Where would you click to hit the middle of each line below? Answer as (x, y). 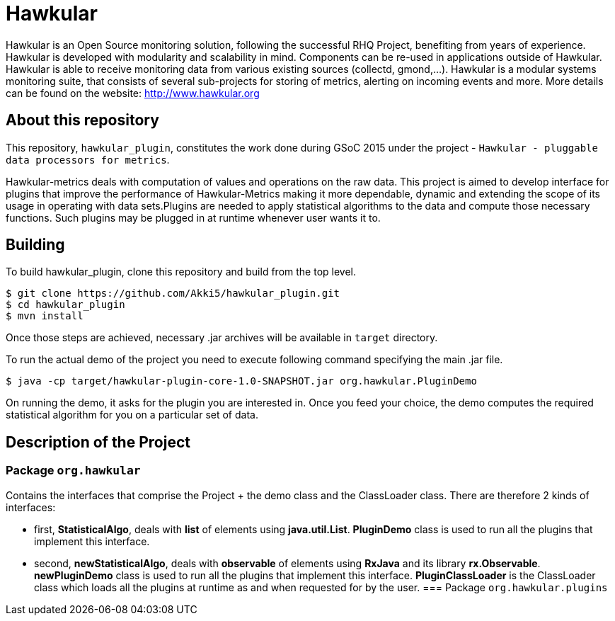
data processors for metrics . (88, 159)
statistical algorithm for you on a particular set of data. (132, 415)
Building (35, 245)
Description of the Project (98, 442)
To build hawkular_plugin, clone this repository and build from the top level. (181, 272)
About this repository (82, 120)
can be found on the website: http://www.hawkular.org (133, 93)
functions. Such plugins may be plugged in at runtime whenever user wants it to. (193, 217)
